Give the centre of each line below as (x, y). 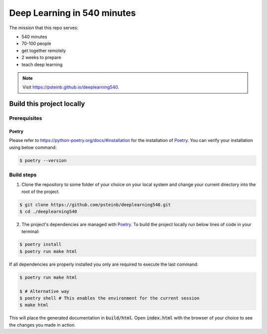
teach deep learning (42, 64)
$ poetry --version (43, 160)
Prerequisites (25, 118)
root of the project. (41, 191)
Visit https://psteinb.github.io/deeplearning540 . (71, 87)
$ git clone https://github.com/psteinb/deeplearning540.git (95, 205)
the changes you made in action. (43, 325)
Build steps (23, 175)
